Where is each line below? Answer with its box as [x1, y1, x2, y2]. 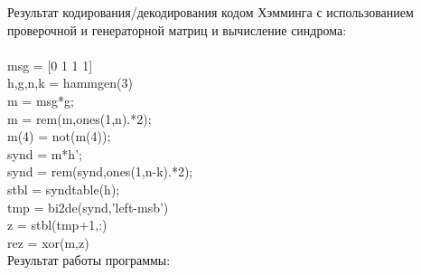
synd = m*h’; [7, 144, 82, 163]
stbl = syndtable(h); [7, 179, 120, 198]
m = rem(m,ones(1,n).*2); [7, 109, 152, 128]
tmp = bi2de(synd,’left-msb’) [7, 197, 169, 216]
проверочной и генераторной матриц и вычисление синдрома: [7, 20, 347, 39]
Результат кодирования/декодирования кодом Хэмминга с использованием [7, 3, 414, 21]
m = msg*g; [7, 90, 74, 109]
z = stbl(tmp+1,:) [7, 215, 108, 234]
